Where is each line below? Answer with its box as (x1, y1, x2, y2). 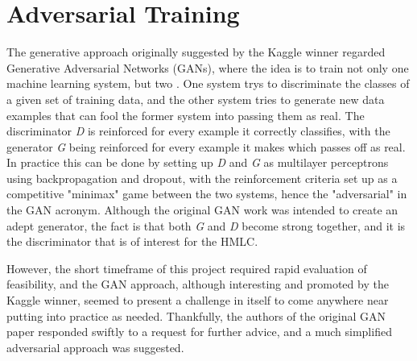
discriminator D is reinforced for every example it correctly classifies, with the (6, 122, 390, 139)
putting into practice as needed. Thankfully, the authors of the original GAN (6, 307, 386, 324)
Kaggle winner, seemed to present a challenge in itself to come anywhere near (6, 292, 389, 309)
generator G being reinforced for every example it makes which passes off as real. (6, 138, 406, 155)
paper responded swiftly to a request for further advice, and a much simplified (6, 323, 392, 340)
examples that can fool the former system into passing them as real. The (6, 106, 365, 123)
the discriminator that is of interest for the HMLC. (6, 233, 258, 250)
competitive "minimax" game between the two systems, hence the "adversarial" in (6, 185, 407, 202)
